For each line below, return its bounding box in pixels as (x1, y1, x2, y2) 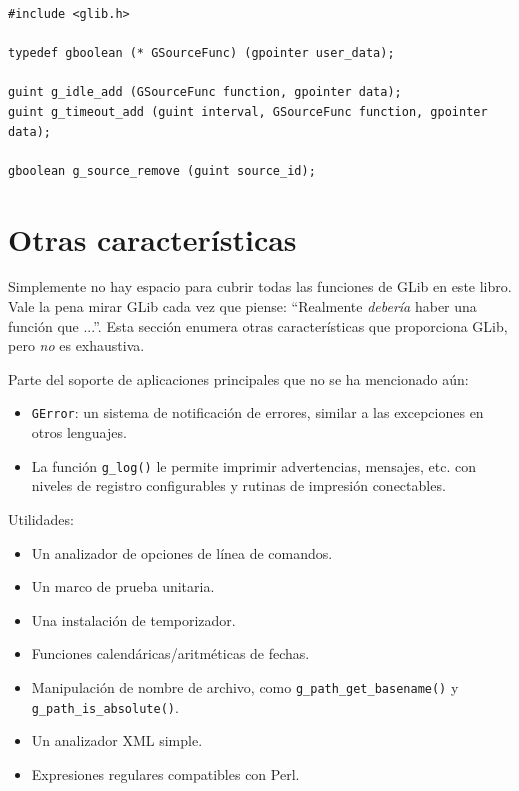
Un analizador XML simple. (31, 730, 203, 751)
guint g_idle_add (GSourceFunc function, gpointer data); (8, 85, 402, 100)
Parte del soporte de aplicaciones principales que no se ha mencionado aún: (8, 368, 469, 389)
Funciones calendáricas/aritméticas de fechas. (31, 643, 310, 664)
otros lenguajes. (31, 422, 127, 443)
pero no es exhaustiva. (8, 335, 145, 356)
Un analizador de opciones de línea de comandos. (31, 542, 333, 563)
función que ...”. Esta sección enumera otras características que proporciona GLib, (8, 315, 508, 336)
